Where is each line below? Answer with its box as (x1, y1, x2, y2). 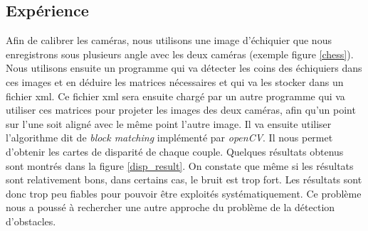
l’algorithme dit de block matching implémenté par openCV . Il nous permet (6, 130, 333, 145)
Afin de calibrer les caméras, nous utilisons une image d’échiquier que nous (6, 33, 332, 48)
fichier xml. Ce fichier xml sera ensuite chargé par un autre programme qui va (6, 88, 345, 103)
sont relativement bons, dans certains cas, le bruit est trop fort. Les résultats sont (6, 172, 362, 187)
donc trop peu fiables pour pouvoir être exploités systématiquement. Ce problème (6, 186, 362, 200)
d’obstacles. (6, 213, 56, 228)
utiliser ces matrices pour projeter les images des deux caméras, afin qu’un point (6, 102, 356, 117)
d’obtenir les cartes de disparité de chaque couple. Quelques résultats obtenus (6, 144, 344, 159)
